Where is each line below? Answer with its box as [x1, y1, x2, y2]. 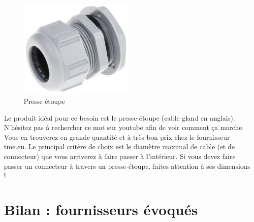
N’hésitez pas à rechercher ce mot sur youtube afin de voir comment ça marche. [4, 122, 244, 132]
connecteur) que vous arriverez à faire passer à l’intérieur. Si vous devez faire [4, 151, 236, 161]
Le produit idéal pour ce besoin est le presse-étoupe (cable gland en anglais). [4, 112, 235, 123]
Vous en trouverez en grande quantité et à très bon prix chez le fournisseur [4, 131, 230, 142]
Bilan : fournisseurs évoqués [4, 199, 198, 219]
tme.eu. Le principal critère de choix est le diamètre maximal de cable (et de [4, 141, 235, 152]
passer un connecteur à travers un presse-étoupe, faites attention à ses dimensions [4, 160, 251, 171]
